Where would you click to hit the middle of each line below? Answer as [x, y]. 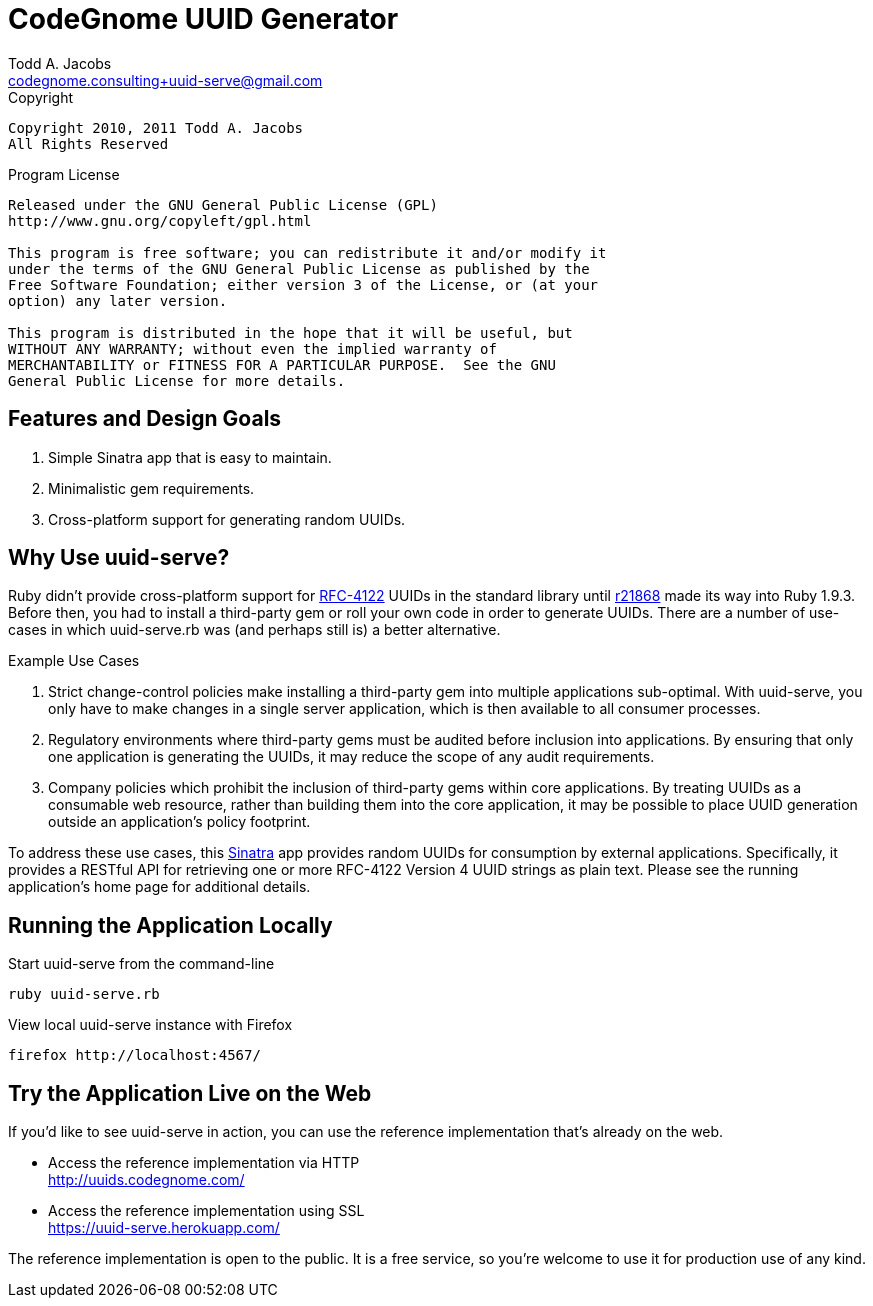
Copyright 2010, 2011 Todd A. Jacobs [156, 127]
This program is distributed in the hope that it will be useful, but [290, 332]
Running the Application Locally [170, 925]
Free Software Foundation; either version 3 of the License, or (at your [303, 284]
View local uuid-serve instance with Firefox [150, 1025]
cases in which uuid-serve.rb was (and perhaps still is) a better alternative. [254, 630]
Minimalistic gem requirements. [151, 488]
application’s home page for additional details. [159, 887]
